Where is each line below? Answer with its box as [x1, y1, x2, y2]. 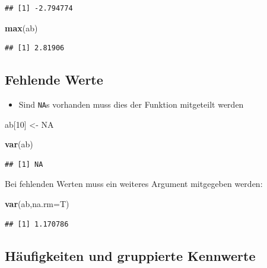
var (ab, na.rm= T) [5, 198, 69, 210]
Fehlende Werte [5, 70, 103, 89]
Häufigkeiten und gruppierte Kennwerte [5, 246, 256, 264]
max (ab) [5, 21, 38, 34]
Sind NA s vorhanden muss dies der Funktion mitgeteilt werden [18, 98, 244, 110]
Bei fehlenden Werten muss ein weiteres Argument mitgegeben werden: [5, 177, 263, 190]
